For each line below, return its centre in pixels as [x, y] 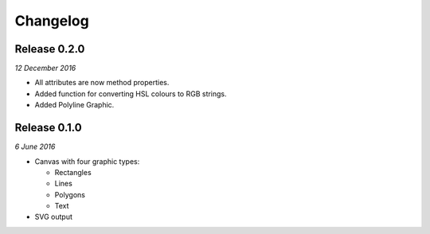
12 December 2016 [45, 68]
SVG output [54, 217]
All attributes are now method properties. [102, 83]
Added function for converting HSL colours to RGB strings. [131, 94]
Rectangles [73, 172]
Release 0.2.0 [50, 49]
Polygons [70, 194]
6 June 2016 [35, 146]
